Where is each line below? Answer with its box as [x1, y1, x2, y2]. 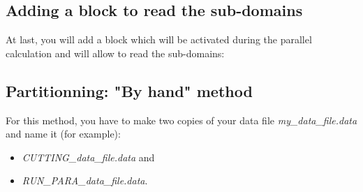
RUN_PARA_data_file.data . [22, 173, 148, 188]
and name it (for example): [6, 126, 121, 141]
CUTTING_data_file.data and [22, 149, 155, 164]
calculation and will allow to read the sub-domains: [6, 45, 225, 60]
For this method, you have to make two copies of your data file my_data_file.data [6, 112, 357, 127]
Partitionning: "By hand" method [6, 80, 253, 101]
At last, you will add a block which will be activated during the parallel [6, 32, 312, 47]
